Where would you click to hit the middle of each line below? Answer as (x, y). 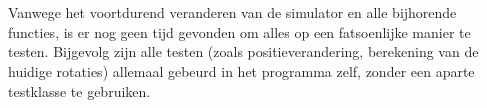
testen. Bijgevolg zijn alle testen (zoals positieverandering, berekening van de (243, 51)
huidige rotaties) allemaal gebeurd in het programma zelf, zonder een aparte (241, 70)
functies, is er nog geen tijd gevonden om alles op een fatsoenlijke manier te (239, 31)
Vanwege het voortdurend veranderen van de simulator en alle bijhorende (232, 12)
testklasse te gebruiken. (79, 90)
